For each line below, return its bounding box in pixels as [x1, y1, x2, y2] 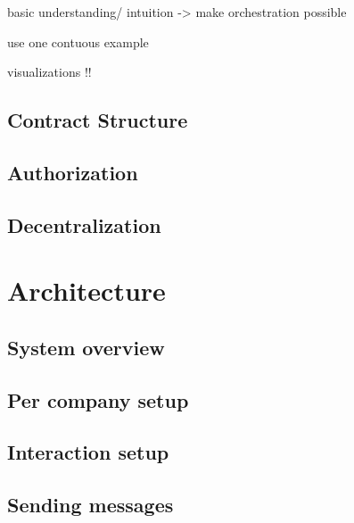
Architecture [7, 272, 166, 309]
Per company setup [7, 386, 189, 413]
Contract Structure [7, 106, 188, 134]
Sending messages [7, 491, 174, 519]
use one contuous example [7, 32, 149, 51]
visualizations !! [7, 62, 92, 81]
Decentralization [7, 211, 161, 238]
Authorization [7, 158, 138, 186]
